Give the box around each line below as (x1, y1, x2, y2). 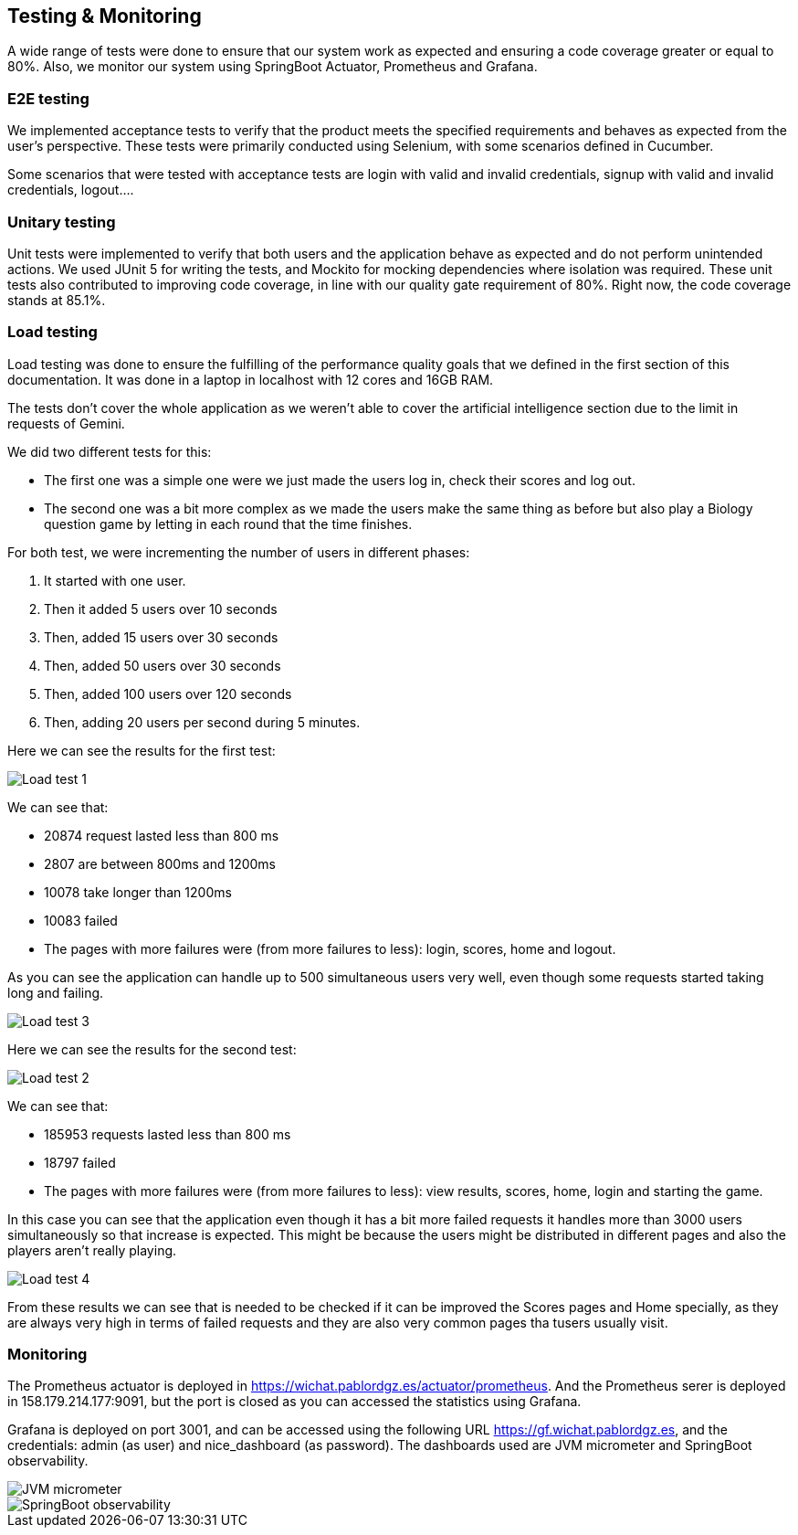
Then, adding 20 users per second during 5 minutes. (44, 714, 361, 730)
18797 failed (44, 1154, 116, 1170)
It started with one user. (44, 572, 186, 588)
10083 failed (44, 912, 118, 928)
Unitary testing (7, 212, 116, 231)
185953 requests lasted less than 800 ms (44, 1126, 291, 1142)
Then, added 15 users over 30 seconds (44, 629, 278, 645)
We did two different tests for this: (7, 443, 212, 460)
